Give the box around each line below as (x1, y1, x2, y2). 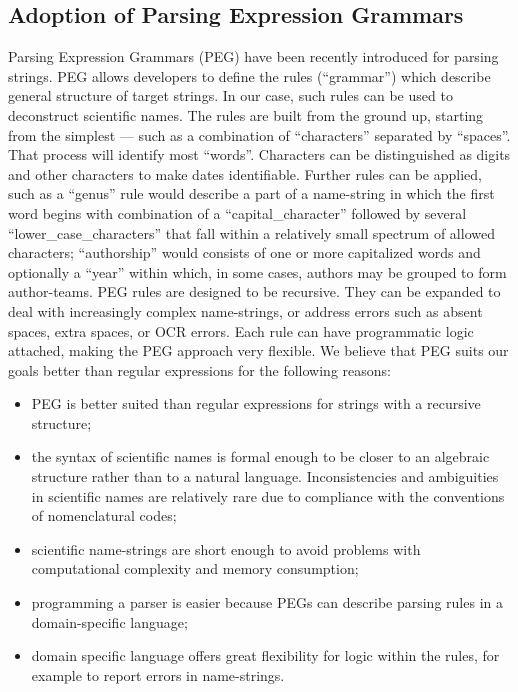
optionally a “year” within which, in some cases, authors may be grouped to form (8, 261, 507, 282)
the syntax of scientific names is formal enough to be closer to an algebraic (31, 446, 490, 467)
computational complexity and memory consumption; (31, 558, 359, 579)
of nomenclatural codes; (31, 505, 177, 526)
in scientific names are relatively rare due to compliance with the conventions (31, 485, 505, 506)
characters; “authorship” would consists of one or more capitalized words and (8, 242, 481, 263)
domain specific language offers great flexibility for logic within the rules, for (31, 645, 500, 666)
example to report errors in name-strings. (31, 664, 285, 685)
